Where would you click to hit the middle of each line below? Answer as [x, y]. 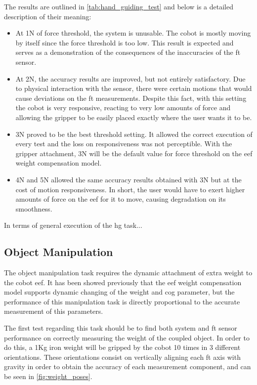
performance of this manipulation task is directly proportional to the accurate [122, 301]
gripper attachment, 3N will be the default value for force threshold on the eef [134, 153]
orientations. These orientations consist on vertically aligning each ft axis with [122, 357]
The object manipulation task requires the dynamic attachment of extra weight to [128, 273]
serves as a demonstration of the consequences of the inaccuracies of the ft [128, 52]
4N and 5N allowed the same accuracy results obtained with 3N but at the [128, 179]
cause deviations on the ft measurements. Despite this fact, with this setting [131, 98]
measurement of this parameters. [54, 311]
